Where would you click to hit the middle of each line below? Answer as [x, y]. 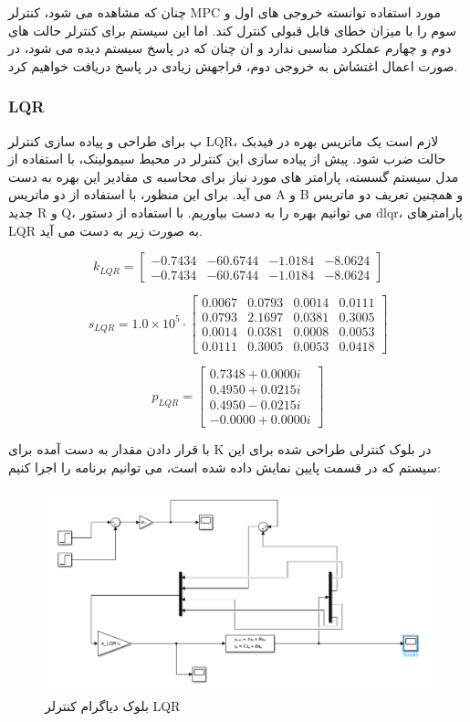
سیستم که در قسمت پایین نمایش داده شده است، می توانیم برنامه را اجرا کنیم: [225, 467]
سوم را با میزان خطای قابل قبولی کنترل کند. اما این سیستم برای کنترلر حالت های [232, 30]
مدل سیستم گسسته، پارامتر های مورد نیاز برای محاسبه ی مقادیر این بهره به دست [234, 176]
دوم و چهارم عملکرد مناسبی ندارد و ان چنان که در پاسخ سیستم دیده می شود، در [230, 48]
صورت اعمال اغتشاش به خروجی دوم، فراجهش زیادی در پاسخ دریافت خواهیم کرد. [233, 65]
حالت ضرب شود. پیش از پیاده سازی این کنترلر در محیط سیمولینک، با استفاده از [227, 159]
